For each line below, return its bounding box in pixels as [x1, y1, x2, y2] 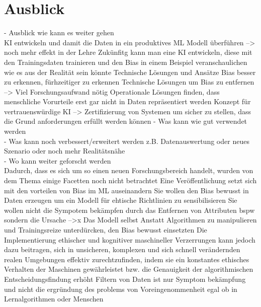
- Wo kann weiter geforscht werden [4, 155, 111, 166]
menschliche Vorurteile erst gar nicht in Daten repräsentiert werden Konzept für [4, 96, 251, 107]
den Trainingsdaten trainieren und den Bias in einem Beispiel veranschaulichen [4, 56, 247, 67]
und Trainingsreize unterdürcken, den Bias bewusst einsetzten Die [4, 224, 207, 235]
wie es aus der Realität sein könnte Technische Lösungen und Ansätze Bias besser [4, 66, 256, 77]
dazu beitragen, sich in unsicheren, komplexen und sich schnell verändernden [4, 244, 240, 255]
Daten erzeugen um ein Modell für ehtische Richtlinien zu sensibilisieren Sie [4, 195, 237, 205]
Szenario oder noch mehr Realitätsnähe [4, 145, 125, 156]
